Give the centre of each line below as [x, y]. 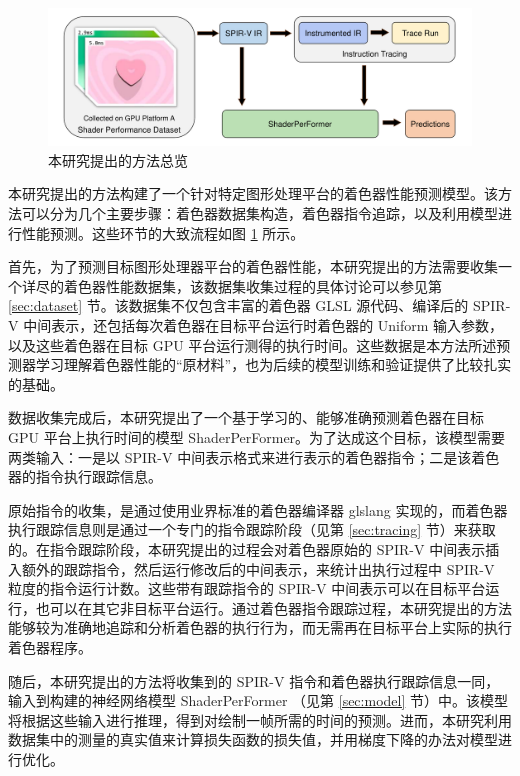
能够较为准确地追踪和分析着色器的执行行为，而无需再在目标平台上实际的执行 [260, 627]
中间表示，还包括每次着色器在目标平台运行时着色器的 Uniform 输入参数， [263, 325]
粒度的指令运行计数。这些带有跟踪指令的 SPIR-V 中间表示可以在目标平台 [247, 588]
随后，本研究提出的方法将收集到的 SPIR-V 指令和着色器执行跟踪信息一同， [254, 680]
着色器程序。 [50, 646]
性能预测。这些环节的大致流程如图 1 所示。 [163, 232]
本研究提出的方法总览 [118, 159]
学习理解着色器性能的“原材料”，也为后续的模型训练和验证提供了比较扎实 [273, 364]
